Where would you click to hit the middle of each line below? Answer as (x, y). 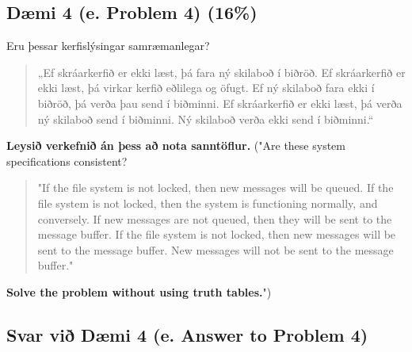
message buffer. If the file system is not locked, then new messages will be (217, 234)
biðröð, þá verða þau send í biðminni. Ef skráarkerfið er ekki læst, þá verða (220, 103)
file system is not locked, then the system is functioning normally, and (208, 203)
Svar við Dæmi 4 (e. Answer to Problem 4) (187, 334)
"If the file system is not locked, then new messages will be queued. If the (216, 187)
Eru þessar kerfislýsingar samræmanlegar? (108, 46)
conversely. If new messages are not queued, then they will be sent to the (215, 218)
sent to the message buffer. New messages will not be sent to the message (216, 249)
